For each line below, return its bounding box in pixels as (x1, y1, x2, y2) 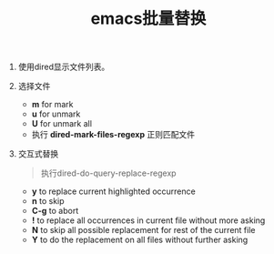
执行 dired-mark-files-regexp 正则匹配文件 (31, 129, 196, 140)
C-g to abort (31, 206, 79, 217)
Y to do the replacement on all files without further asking (31, 234, 249, 246)
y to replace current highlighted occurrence (31, 186, 196, 197)
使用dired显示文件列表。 (17, 61, 110, 73)
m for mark (31, 99, 74, 110)
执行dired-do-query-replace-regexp (40, 168, 177, 178)
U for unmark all (31, 118, 93, 129)
